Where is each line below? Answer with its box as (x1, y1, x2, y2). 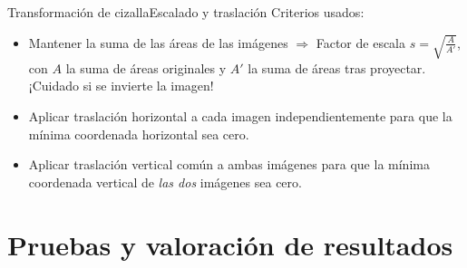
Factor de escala (316, 33, 406, 52)
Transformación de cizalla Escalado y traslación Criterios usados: (7, 3, 365, 21)
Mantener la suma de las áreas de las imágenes (28, 33, 288, 52)
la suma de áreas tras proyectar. (248, 58, 426, 77)
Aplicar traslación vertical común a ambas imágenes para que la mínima (28, 155, 430, 174)
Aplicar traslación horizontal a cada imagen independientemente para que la (28, 107, 452, 126)
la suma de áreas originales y (65, 58, 227, 77)
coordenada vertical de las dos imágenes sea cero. (28, 172, 302, 191)
